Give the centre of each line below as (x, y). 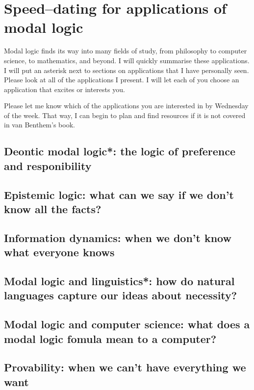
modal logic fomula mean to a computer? (110, 338)
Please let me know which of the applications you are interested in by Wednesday (126, 106)
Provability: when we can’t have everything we (125, 367)
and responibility (48, 165)
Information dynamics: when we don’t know (118, 237)
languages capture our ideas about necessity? (121, 295)
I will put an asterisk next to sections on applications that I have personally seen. (127, 70)
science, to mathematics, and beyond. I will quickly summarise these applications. (127, 60)
